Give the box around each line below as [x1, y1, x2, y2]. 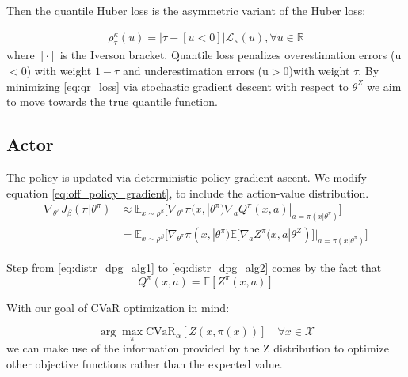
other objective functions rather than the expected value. [6, 355, 283, 371]
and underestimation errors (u [122, 62, 269, 79]
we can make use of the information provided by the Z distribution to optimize [6, 340, 389, 356]
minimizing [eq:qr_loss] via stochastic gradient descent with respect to [6, 77, 349, 94]
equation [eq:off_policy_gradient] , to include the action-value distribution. [6, 184, 369, 201]
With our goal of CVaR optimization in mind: [6, 299, 230, 315]
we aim [367, 77, 402, 94]
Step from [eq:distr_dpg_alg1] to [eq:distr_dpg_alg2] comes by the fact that [6, 258, 382, 275]
